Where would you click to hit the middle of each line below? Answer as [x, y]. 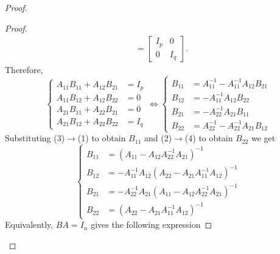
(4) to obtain [209, 138]
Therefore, [24, 70]
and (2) [158, 138]
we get [263, 138]
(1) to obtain [102, 138]
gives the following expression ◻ [152, 224]
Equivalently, [29, 224]
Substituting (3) [35, 138]
